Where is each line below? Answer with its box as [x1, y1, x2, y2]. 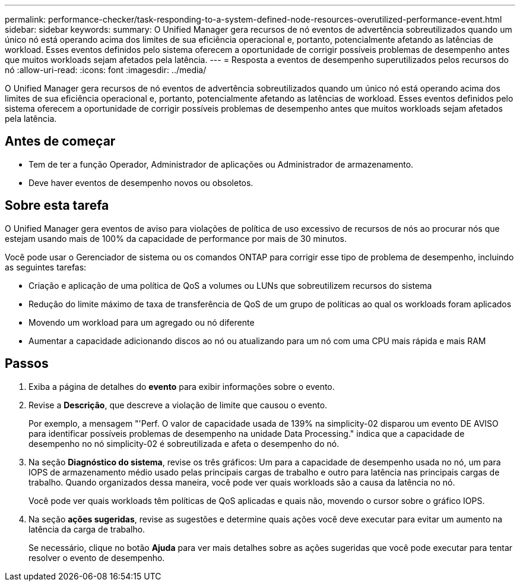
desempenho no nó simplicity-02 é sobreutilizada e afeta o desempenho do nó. [28, 438, 340, 449]
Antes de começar [5, 134, 116, 149]
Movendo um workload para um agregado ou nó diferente [28, 317, 255, 327]
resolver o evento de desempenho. [28, 552, 165, 563]
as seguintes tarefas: [5, 262, 87, 272]
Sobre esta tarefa [5, 198, 109, 213]
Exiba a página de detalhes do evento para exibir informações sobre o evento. [28, 381, 335, 392]
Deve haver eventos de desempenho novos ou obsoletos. [28, 177, 253, 188]
